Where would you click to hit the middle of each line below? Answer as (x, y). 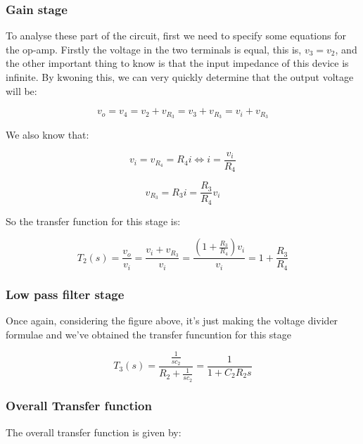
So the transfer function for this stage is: (93, 221)
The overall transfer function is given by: (94, 432)
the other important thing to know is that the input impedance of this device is (177, 63)
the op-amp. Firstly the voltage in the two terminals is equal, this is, (154, 49)
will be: (21, 90)
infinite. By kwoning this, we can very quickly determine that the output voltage (180, 77)
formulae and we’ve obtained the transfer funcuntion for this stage (149, 334)
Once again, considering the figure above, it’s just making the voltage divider (172, 320)
